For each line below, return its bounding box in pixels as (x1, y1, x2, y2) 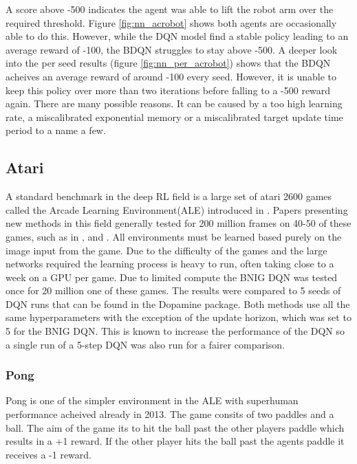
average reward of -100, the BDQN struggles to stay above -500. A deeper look (6, 42, 338, 56)
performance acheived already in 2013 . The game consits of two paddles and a (6, 407, 334, 421)
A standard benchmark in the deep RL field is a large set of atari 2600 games (6, 189, 332, 203)
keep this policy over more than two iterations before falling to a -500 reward (6, 82, 331, 97)
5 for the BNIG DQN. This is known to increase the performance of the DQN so (6, 324, 345, 338)
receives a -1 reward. (6, 447, 91, 461)
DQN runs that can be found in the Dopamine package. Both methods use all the (6, 296, 350, 311)
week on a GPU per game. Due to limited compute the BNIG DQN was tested (6, 269, 338, 284)
